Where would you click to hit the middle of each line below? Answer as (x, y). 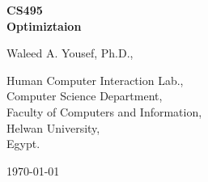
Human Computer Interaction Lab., (95, 80)
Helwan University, (53, 127)
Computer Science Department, (85, 96)
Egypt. (23, 144)
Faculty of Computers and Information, (104, 111)
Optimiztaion (44, 25)
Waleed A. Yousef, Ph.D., (70, 53)
